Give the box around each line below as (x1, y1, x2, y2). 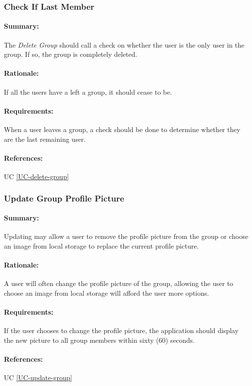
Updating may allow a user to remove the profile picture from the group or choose (4, 231, 249, 241)
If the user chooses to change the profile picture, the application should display (4, 325, 239, 336)
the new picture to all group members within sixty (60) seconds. (4, 335, 195, 345)
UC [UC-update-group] (4, 372, 72, 383)
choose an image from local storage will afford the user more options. (4, 287, 209, 298)
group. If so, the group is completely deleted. (4, 49, 137, 59)
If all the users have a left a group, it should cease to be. (4, 86, 172, 97)
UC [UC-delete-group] (4, 171, 69, 181)
